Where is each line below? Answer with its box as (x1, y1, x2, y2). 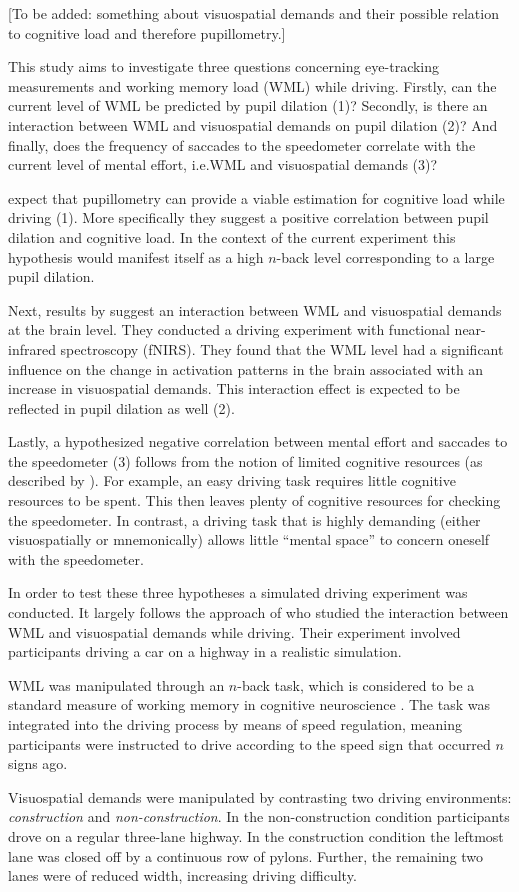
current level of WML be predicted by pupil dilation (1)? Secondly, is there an (8, 95, 488, 116)
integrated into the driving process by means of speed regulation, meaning (8, 714, 462, 734)
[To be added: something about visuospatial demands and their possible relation (8, 3, 499, 23)
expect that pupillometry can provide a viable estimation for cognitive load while (8, 187, 505, 208)
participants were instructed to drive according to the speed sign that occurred (8, 733, 491, 754)
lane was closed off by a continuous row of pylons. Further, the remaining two (8, 845, 484, 866)
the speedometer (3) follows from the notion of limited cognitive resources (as (8, 450, 483, 471)
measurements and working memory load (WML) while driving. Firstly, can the (8, 75, 497, 96)
